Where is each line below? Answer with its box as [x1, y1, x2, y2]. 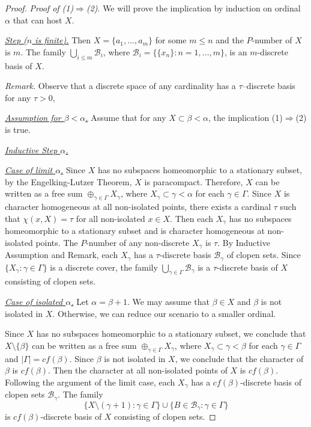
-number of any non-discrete [86, 236, 190, 248]
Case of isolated [5, 295, 63, 308]
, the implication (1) [208, 111, 283, 124]
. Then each [170, 212, 214, 224]
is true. [5, 123, 31, 135]
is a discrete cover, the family [50, 260, 158, 273]
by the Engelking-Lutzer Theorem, [5, 175, 132, 188]
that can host [13, 13, 62, 26]
